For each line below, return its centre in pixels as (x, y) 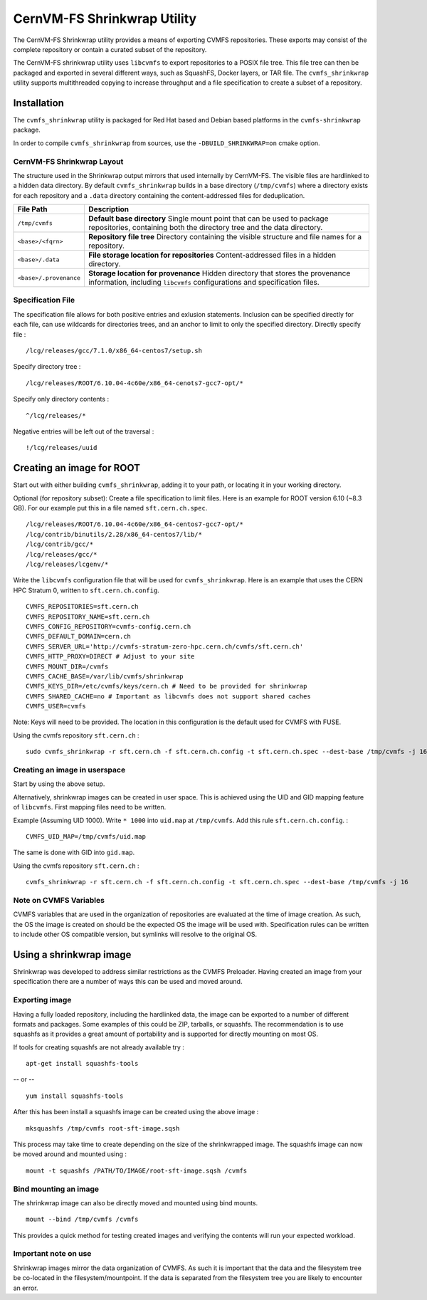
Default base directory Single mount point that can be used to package (209, 219)
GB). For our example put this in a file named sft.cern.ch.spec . (110, 508)
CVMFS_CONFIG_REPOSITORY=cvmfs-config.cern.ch (109, 626)
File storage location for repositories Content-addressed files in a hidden (212, 255)
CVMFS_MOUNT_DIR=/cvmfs (67, 666)
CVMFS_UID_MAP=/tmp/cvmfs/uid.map (86, 836)
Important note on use (52, 1254)
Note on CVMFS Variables (59, 900)
